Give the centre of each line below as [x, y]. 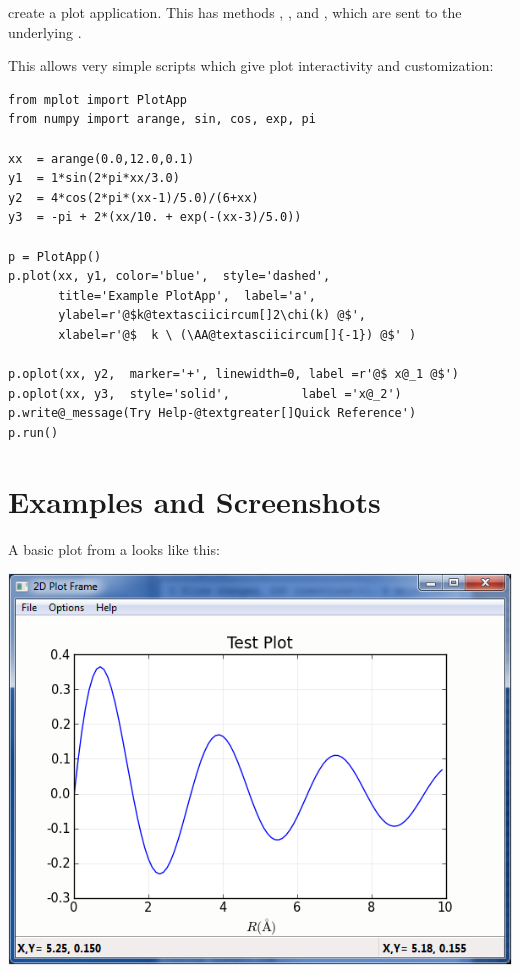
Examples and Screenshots [194, 500]
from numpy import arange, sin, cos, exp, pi [162, 119]
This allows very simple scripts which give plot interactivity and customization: [251, 65]
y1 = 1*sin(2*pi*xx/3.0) [94, 178]
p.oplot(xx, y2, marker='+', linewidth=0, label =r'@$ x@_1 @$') [234, 374]
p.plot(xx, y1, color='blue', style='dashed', [169, 276]
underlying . [45, 31]
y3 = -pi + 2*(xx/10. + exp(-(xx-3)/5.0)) [155, 217]
